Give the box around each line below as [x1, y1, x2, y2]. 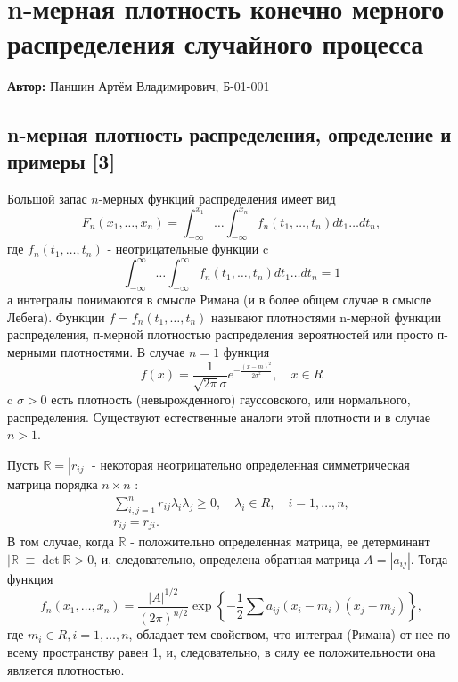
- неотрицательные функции [107, 239, 259, 258]
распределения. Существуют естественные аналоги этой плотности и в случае [7, 407, 430, 426]
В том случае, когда [7, 532, 114, 551]
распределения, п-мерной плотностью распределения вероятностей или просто [7, 325, 434, 344]
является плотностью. [7, 660, 125, 678]
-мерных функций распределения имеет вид [98, 188, 336, 207]
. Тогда [410, 549, 448, 568]
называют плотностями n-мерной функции [211, 307, 441, 326]
